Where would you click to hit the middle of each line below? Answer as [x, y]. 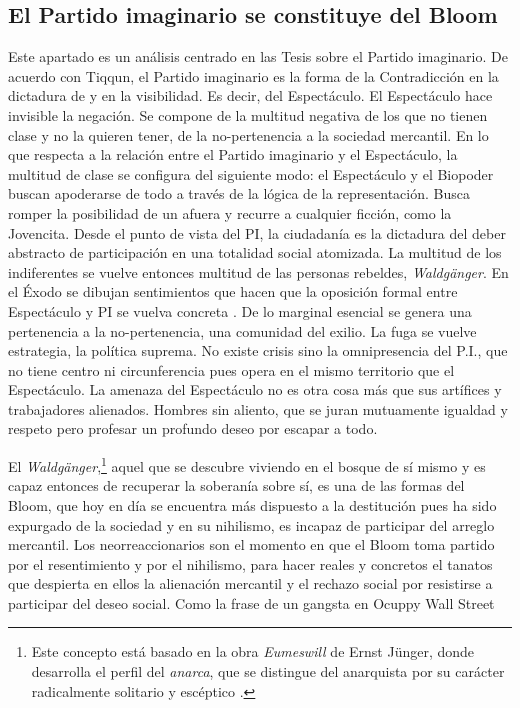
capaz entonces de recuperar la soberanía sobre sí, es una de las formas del [236, 485]
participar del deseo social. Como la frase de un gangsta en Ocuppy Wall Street [251, 602]
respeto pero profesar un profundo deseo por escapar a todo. [193, 428]
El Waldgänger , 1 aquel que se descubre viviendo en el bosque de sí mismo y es [247, 464]
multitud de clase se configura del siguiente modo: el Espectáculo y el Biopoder [251, 173]
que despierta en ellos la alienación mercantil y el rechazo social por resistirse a [250, 583]
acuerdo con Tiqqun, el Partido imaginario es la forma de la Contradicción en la [253, 75]
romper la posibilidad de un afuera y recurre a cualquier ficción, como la [230, 212]
